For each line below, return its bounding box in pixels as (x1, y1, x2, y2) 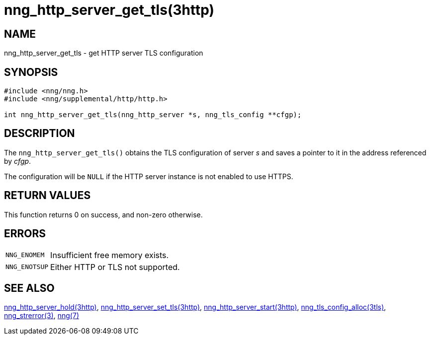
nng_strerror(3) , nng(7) (4, 311, 79, 320)
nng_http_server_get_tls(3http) (4, 1, 215, 18)
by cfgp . (4, 156, 31, 165)
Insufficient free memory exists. (50, 250, 169, 260)
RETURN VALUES (4, 189, 91, 202)
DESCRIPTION (4, 127, 75, 140)
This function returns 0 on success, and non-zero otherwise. (4, 210, 203, 219)
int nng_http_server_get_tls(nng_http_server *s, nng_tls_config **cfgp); (4, 111, 302, 119)
